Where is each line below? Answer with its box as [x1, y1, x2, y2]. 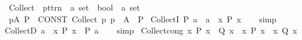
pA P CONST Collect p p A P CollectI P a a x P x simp [8, 12, 277, 25]
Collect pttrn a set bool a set [8, 1, 140, 13]
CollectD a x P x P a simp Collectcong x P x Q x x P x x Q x [4, 24, 297, 36]
